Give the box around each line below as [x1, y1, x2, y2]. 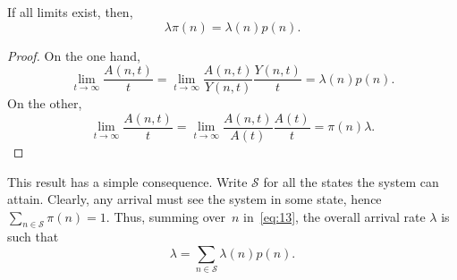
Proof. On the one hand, [7, 46, 140, 64]
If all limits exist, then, [7, 3, 133, 21]
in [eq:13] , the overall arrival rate [243, 207, 426, 225]
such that [7, 227, 59, 246]
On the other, [7, 94, 82, 113]
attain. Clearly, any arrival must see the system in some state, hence [7, 190, 382, 208]
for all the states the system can [263, 172, 439, 191]
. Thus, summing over [106, 207, 226, 225]
